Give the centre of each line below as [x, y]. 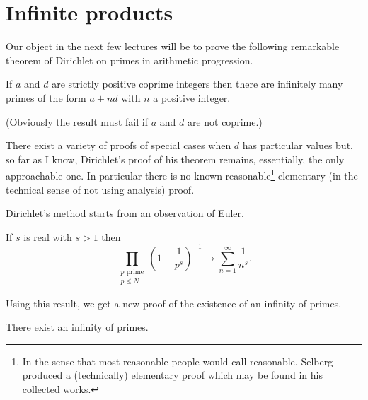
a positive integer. [192, 97]
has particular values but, [298, 145]
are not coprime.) [225, 121]
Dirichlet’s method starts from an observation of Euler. [125, 213]
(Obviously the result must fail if [77, 121]
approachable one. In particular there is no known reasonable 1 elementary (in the [182, 174]
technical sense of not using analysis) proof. [100, 189]
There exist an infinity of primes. [77, 327]
